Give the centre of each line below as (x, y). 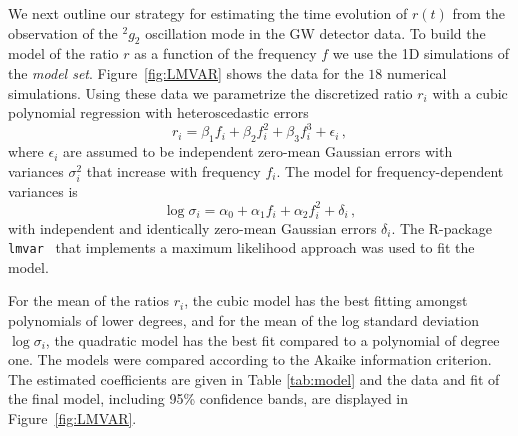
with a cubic (470, 92)
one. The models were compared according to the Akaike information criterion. (250, 359)
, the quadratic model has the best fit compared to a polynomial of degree (272, 339)
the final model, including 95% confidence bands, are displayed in (208, 398)
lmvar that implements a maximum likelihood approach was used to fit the (241, 247)
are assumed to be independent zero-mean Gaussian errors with (258, 151)
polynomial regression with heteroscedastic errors (158, 112)
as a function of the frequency (225, 53)
